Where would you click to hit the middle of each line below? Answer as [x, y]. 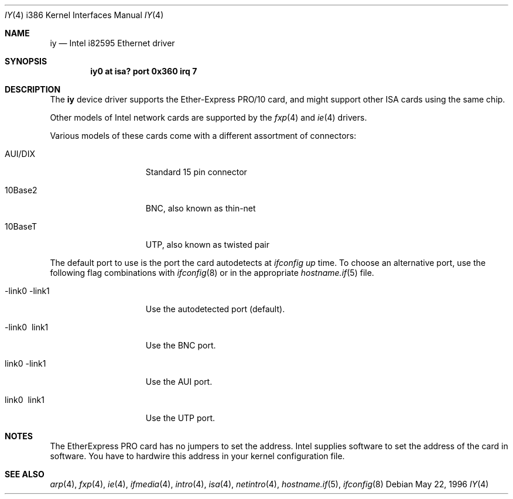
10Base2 [21, 190]
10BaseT [21, 226]
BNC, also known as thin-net [201, 208]
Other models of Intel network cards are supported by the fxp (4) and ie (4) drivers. [208, 117]
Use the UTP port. [180, 418]
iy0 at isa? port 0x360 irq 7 [144, 71]
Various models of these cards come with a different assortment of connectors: [203, 136]
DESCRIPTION [33, 89]
